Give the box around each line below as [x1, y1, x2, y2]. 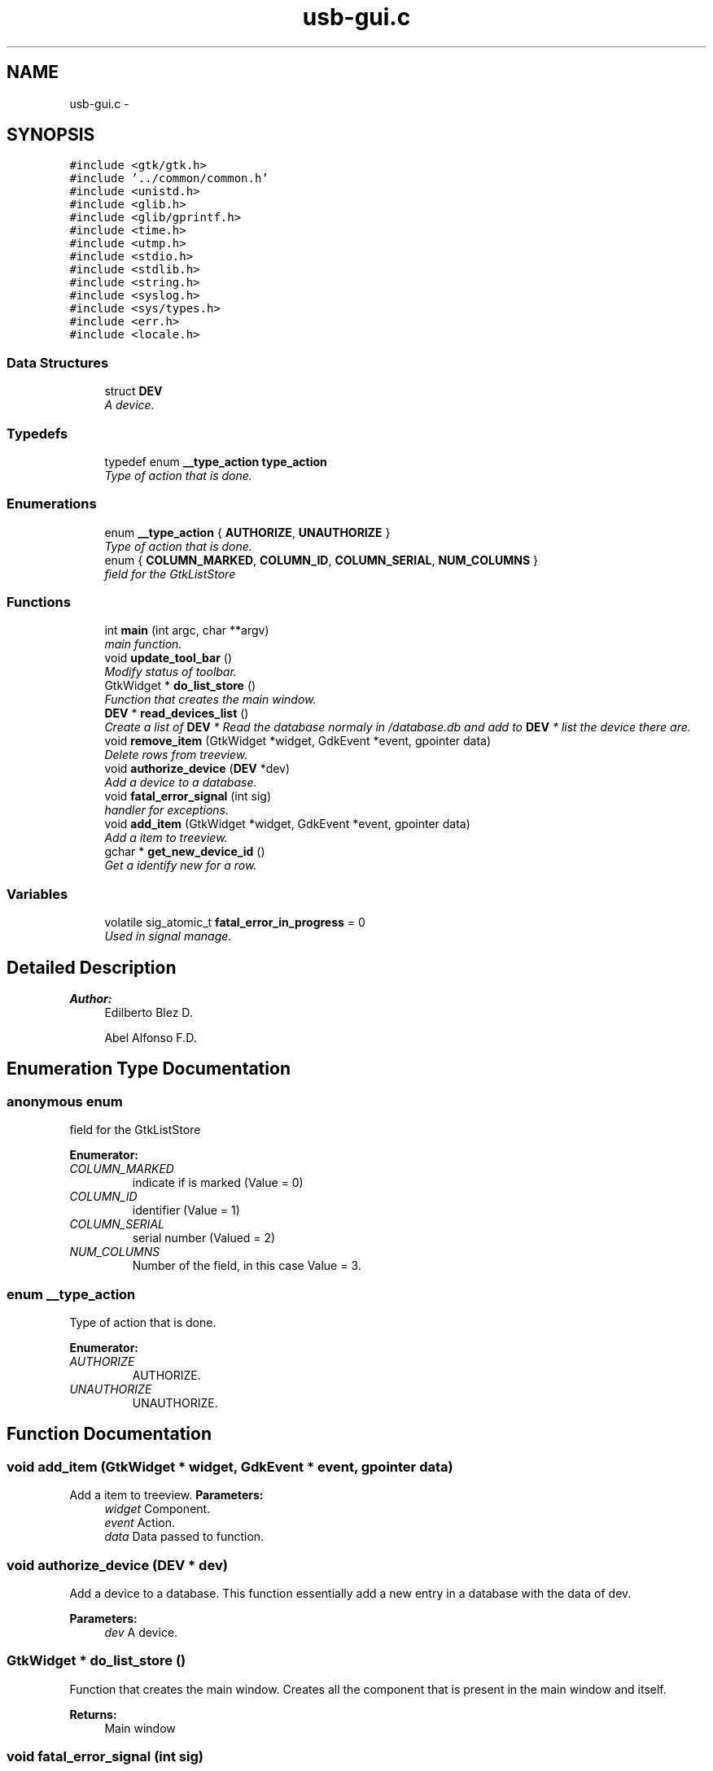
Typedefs [7, 425, 68, 442]
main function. [104, 637, 182, 652]
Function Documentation [7, 1424, 212, 1445]
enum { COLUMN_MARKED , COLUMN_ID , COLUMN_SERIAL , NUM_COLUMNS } [104, 552, 538, 567]
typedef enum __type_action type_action [104, 454, 327, 469]
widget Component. [104, 1502, 211, 1516]
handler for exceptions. [104, 803, 230, 818]
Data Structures [7, 354, 109, 371]
